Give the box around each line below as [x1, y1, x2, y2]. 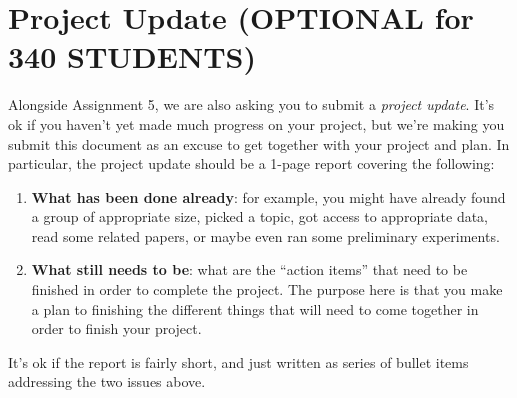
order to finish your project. [31, 318, 202, 339]
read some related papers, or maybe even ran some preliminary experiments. [31, 225, 500, 246]
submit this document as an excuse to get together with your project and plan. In [8, 133, 510, 154]
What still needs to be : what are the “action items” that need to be [31, 259, 468, 280]
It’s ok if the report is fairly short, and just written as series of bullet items [8, 351, 469, 372]
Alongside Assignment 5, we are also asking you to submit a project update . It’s [8, 94, 495, 115]
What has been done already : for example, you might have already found [31, 186, 506, 207]
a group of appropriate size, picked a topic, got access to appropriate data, [31, 206, 488, 227]
